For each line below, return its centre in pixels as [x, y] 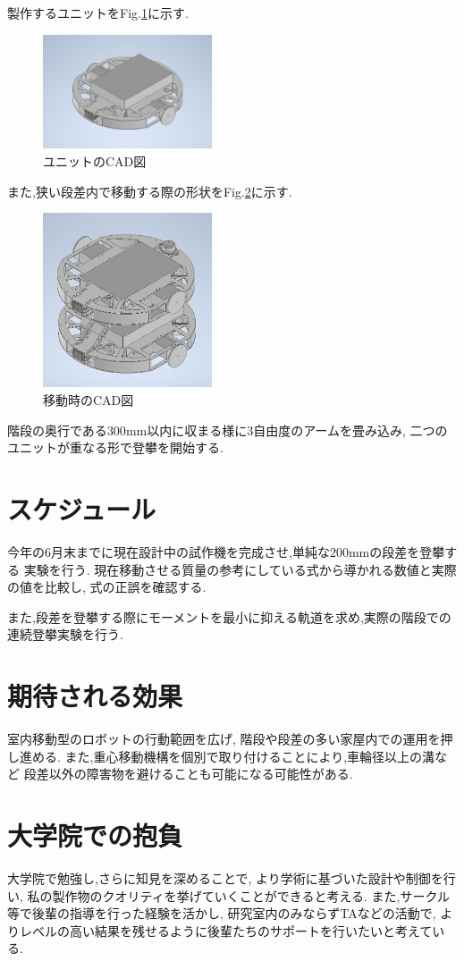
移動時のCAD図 [89, 400]
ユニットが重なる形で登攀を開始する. [115, 447]
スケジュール [82, 509]
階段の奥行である [57, 430]
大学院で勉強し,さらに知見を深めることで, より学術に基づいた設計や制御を [225, 877]
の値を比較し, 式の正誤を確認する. [107, 587]
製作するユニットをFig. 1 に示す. [98, 13]
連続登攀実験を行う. [65, 634]
